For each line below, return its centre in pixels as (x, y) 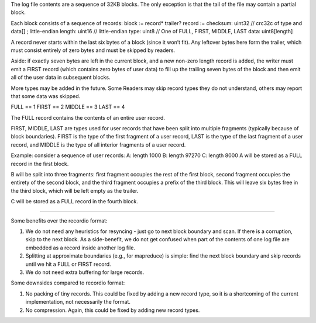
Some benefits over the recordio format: (59, 220)
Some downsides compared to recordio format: (68, 283)
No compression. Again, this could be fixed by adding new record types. (113, 310)
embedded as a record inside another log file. (80, 248)
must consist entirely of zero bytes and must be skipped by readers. (93, 50)
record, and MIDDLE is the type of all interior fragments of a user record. (98, 145)
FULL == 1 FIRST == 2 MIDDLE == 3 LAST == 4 (68, 107)
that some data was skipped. (46, 96)
